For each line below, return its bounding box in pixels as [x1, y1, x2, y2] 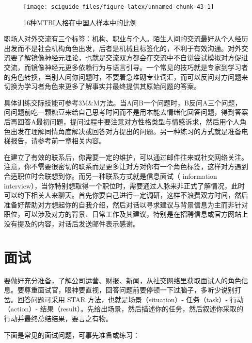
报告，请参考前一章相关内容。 [10, 136, 106, 146]
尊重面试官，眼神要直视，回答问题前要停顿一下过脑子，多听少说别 [24, 285, 235, 295]
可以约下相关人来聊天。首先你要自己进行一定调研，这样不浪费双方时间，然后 [4, 190, 248, 200]
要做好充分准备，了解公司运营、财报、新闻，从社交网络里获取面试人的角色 [4, 275, 241, 285]
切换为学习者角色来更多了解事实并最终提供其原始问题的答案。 [4, 81, 201, 91]
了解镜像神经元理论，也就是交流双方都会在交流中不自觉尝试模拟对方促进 [17, 52, 248, 63]
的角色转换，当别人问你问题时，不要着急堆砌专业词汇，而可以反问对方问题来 [4, 71, 248, 82]
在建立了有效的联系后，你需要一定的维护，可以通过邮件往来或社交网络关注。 [4, 152, 248, 162]
